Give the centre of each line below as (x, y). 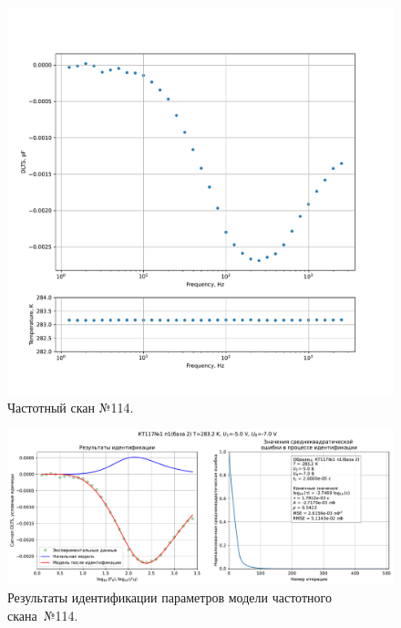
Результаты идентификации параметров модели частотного (170, 597)
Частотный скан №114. (71, 407)
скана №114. (43, 615)
